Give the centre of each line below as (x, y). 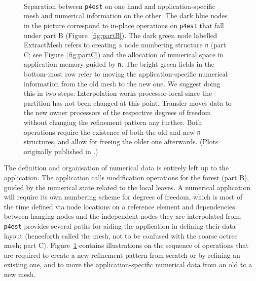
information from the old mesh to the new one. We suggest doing (122, 83)
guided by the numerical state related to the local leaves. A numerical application (127, 187)
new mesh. (20, 274)
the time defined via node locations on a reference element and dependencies (120, 206)
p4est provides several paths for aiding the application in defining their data (120, 225)
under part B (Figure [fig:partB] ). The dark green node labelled (121, 35)
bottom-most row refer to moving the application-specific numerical (126, 74)
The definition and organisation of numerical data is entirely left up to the (116, 168)
